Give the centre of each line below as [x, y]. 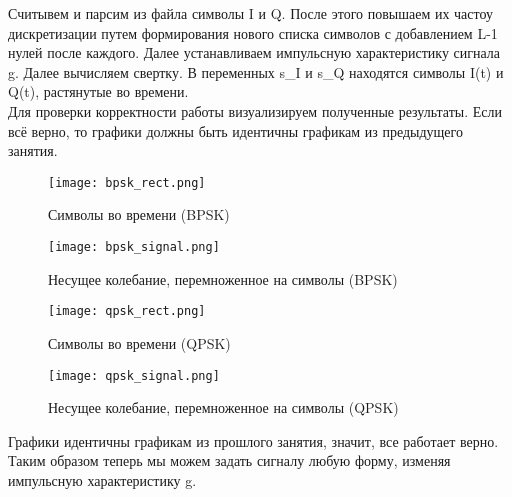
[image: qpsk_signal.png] [134, 375]
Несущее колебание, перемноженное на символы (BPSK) [223, 278]
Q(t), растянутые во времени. [98, 91]
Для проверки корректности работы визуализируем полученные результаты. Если [255, 110]
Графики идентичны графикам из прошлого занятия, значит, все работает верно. [253, 440]
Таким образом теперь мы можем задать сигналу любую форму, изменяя [229, 460]
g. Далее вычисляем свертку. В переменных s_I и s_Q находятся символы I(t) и [256, 71]
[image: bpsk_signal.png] [134, 247]
